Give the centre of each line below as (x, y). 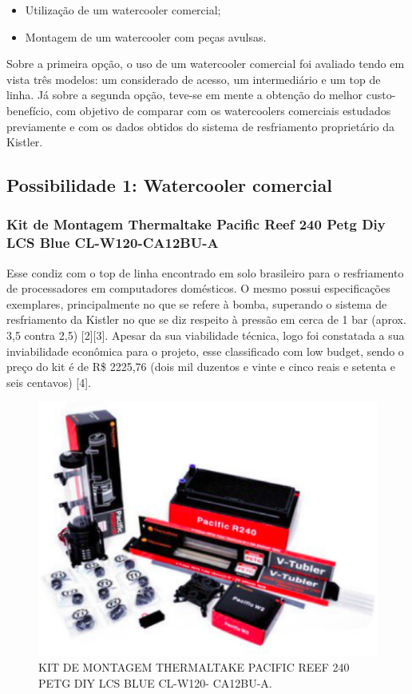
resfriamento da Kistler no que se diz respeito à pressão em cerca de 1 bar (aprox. (206, 319)
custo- (381, 95)
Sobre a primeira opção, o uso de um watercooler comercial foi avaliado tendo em (206, 64)
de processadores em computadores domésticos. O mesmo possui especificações (198, 288)
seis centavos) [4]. (49, 382)
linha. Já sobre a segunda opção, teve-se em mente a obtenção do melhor (185, 95)
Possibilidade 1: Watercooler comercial (169, 185)
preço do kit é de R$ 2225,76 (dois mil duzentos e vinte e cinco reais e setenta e (201, 367)
